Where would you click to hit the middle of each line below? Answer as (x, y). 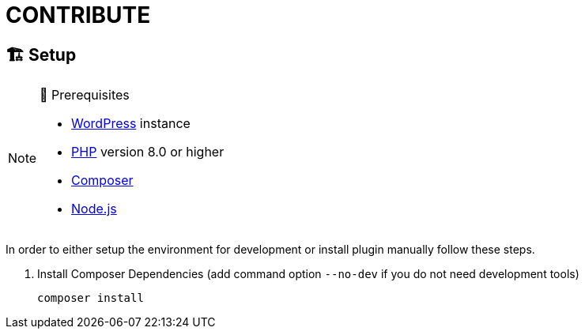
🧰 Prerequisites (85, 95)
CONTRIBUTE (78, 15)
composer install (91, 298)
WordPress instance (131, 124)
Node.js (94, 209)
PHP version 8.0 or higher (148, 152)
